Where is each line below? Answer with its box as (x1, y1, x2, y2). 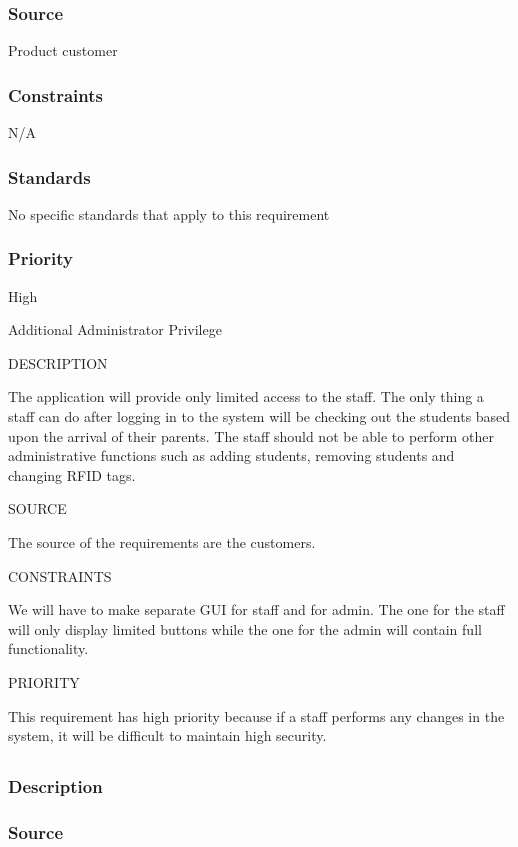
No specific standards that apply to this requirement (8, 203, 330, 224)
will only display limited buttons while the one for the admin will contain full (8, 618, 482, 639)
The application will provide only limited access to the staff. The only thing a (8, 386, 484, 407)
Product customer (8, 40, 118, 61)
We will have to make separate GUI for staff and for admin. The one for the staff (8, 599, 505, 620)
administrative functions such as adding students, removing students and (8, 445, 455, 466)
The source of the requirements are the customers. (8, 532, 316, 552)
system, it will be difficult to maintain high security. (8, 725, 327, 746)
